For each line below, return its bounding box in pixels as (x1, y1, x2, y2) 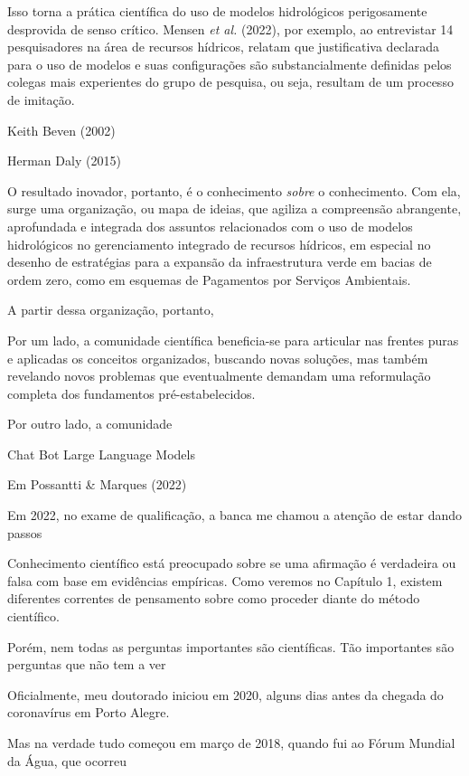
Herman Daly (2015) (7, 151, 121, 170)
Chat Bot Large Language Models (7, 444, 195, 463)
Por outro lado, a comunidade (7, 414, 173, 433)
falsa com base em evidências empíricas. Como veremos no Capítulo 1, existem (7, 571, 443, 590)
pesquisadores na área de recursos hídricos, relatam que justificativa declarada (7, 37, 439, 56)
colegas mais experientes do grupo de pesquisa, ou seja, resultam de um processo (7, 72, 454, 91)
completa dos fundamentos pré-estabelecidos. (7, 383, 256, 402)
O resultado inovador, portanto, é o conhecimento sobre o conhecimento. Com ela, (7, 181, 461, 200)
